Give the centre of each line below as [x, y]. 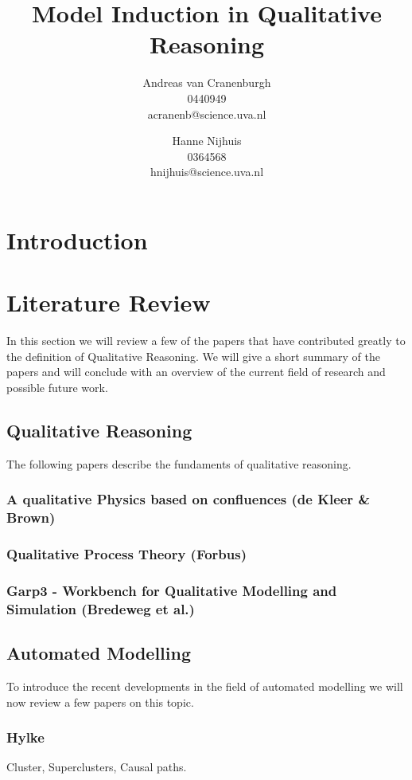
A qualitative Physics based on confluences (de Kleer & [189, 499]
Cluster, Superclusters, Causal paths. [97, 767]
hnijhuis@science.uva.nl [207, 172]
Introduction [77, 239]
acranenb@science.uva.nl [207, 114]
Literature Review [109, 302]
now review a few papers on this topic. [100, 702]
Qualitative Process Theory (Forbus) [127, 554]
